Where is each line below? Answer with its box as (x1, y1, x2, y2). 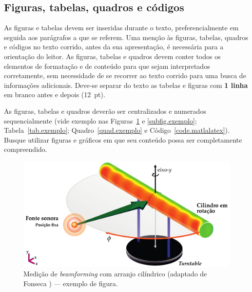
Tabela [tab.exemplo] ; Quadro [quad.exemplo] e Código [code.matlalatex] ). (4, 125, 230, 135)
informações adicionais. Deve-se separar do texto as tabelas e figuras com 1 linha (4, 80, 248, 90)
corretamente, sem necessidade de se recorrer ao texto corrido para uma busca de (4, 70, 246, 81)
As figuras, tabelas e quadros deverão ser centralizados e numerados (4, 105, 206, 116)
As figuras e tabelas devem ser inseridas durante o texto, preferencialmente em (4, 22, 239, 33)
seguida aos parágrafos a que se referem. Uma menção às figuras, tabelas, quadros (4, 32, 248, 42)
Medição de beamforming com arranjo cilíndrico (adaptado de (23, 269, 207, 279)
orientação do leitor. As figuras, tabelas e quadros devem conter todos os (4, 51, 221, 61)
